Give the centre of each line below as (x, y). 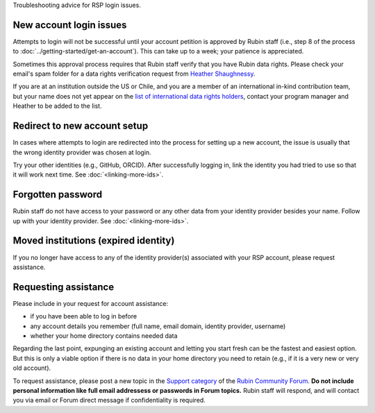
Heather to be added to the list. (57, 106)
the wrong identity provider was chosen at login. (82, 152)
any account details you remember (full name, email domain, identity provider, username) (158, 326)
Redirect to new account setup (81, 126)
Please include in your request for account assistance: (91, 303)
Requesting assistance (64, 287)
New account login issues (70, 25)
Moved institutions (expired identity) (94, 241)
